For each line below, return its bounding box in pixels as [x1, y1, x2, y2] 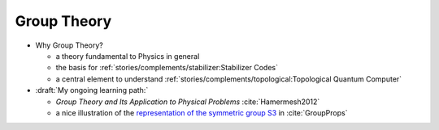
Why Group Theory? [35, 40, 103, 50]
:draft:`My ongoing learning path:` [35, 86, 149, 95]
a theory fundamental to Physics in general [55, 51, 200, 61]
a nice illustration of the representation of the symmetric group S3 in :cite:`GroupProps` [55, 107, 348, 117]
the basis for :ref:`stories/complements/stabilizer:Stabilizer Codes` [55, 63, 278, 73]
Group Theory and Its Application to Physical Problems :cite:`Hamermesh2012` [55, 97, 320, 107]
